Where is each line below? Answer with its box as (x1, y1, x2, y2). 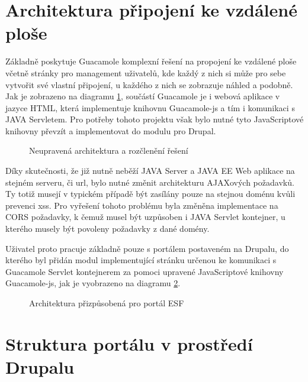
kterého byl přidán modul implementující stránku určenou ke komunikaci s (5, 254, 277, 266)
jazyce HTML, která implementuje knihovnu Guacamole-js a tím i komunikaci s (5, 101, 295, 114)
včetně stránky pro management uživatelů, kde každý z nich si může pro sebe (5, 66, 286, 79)
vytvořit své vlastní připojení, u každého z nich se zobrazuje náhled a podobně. (5, 78, 293, 90)
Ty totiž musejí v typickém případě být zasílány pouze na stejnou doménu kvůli (5, 187, 296, 200)
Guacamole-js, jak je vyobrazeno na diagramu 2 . (5, 277, 181, 289)
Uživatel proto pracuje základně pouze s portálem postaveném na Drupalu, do (5, 242, 289, 254)
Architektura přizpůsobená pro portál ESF (29, 297, 184, 309)
